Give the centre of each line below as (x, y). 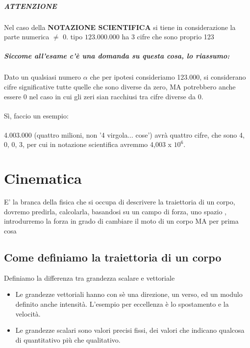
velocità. (28, 313)
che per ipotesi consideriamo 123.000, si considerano (168, 77)
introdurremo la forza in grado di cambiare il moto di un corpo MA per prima (121, 221)
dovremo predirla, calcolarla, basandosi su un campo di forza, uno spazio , (115, 211)
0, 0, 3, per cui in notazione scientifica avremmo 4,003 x (88, 144)
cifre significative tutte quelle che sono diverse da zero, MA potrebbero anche (120, 86)
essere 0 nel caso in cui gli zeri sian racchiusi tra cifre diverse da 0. (104, 96)
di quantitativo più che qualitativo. (68, 339)
